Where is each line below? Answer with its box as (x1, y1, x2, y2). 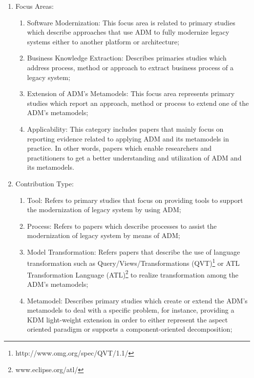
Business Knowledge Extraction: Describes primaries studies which (27, 53, 227, 63)
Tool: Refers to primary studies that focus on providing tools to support (27, 195, 243, 205)
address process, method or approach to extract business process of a (27, 62, 234, 72)
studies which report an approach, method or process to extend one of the (27, 98, 249, 108)
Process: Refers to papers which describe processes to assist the (27, 220, 217, 231)
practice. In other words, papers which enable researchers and (27, 143, 212, 153)
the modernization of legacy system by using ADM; (27, 204, 181, 215)
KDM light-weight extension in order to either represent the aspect (27, 314, 228, 324)
